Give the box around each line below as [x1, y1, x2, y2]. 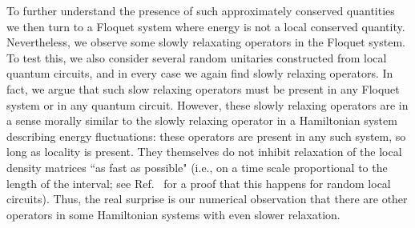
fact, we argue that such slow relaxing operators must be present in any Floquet [6, 80, 400, 97]
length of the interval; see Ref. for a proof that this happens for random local [6, 174, 391, 191]
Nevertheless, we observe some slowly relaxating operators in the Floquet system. [6, 34, 405, 50]
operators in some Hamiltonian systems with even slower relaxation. [6, 206, 340, 222]
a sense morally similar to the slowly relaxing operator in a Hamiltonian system [6, 112, 397, 129]
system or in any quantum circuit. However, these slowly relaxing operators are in [6, 96, 409, 113]
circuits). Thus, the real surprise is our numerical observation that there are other [6, 190, 408, 207]
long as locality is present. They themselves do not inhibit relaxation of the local [6, 143, 402, 160]
